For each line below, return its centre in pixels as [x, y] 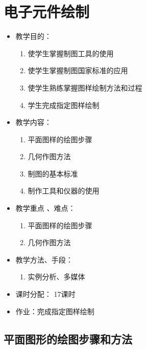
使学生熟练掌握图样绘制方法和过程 [85, 87]
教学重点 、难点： [45, 208]
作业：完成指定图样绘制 [55, 311]
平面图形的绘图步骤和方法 [68, 339]
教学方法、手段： [44, 259]
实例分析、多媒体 [56, 277]
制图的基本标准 [53, 173]
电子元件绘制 [47, 12]
